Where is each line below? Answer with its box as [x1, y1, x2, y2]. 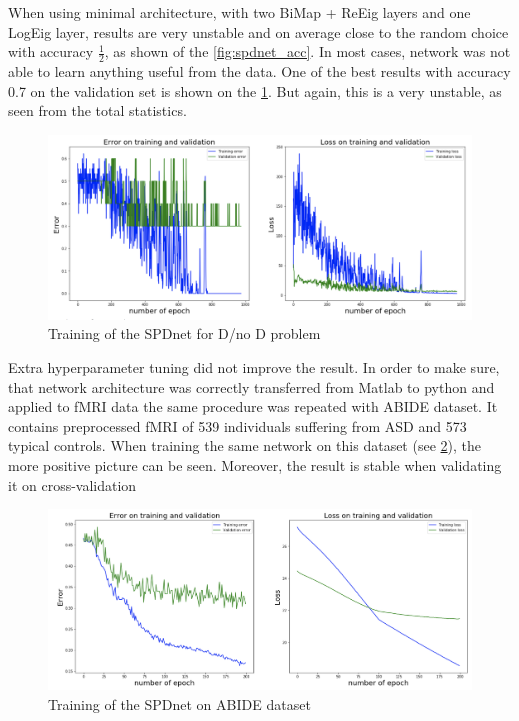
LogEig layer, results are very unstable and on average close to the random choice [8, 21, 509, 42]
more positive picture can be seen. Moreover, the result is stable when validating [8, 455, 502, 476]
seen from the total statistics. [8, 100, 187, 121]
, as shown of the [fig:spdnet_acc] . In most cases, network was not [104, 41, 511, 62]
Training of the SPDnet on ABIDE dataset [48, 693, 311, 714]
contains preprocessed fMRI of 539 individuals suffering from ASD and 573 [8, 415, 467, 436]
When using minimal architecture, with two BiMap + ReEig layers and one [8, 2, 471, 22]
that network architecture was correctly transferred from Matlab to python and [8, 376, 495, 397]
